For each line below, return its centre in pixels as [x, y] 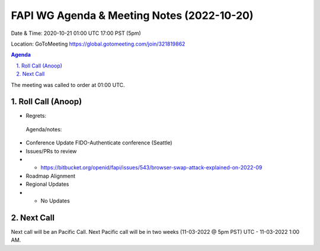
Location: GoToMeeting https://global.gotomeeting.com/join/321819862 [98, 44]
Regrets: [36, 116]
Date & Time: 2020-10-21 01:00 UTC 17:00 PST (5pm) [76, 33]
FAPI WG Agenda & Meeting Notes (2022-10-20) [132, 15]
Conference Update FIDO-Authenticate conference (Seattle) [99, 143]
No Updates [55, 201]
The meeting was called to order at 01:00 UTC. [68, 85]
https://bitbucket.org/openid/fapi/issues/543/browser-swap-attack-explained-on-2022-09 [151, 168]
